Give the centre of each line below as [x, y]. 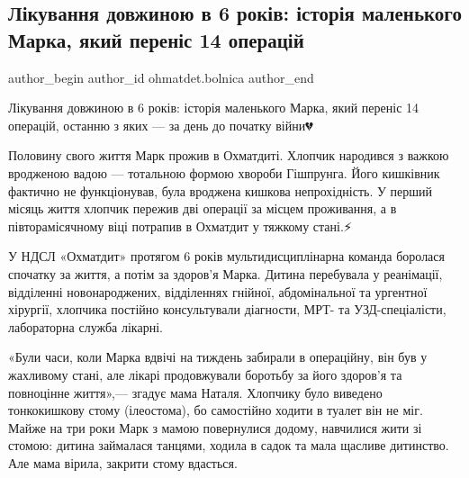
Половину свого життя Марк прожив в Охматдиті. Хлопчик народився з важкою [229, 155]
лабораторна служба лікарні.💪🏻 [89, 326]
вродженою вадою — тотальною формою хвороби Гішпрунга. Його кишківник [224, 172]
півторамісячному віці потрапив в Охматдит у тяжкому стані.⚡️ [180, 225]
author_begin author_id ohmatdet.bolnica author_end [161, 77]
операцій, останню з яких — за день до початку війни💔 [161, 125]
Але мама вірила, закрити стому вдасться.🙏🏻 [126, 462]
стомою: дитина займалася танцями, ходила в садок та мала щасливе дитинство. [229, 445]
